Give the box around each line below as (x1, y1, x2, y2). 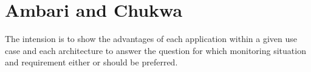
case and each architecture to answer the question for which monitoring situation (5, 44, 306, 56)
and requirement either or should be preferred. (5, 56, 178, 68)
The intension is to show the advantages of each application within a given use (5, 32, 298, 45)
